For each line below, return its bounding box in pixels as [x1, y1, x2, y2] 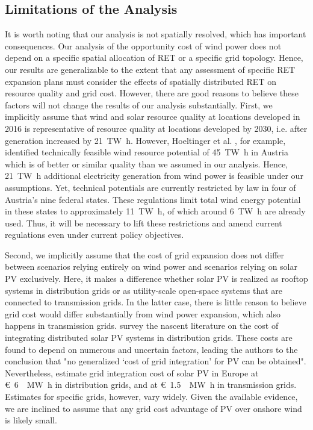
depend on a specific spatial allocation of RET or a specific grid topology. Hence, [5, 51, 303, 64]
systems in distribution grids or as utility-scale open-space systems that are [5, 284, 283, 296]
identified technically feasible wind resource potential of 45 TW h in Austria [5, 146, 288, 158]
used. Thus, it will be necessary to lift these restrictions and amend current [5, 216, 282, 229]
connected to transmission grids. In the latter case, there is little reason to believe [5, 296, 306, 308]
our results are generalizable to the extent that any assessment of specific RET [5, 63, 296, 75]
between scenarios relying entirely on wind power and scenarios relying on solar [5, 260, 297, 273]
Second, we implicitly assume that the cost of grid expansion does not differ [5, 248, 285, 261]
